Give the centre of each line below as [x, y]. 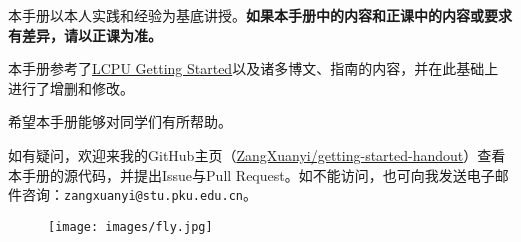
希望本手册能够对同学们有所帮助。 [120, 121]
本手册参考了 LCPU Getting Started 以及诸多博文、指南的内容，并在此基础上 [253, 68]
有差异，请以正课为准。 [85, 34]
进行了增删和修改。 [71, 87]
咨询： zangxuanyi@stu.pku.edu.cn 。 [139, 194]
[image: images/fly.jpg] [130, 226]
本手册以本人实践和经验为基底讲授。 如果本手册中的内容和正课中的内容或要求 [260, 15]
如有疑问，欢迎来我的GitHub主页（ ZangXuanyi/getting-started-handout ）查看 [257, 154]
